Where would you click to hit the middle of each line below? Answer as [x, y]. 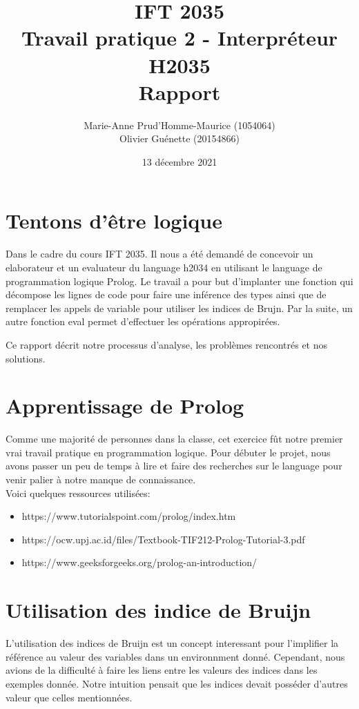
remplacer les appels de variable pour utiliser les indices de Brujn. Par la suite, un [179, 308]
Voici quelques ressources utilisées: [78, 493]
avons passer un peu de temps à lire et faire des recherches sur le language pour [174, 466]
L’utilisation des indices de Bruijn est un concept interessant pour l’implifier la [172, 643]
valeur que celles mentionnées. [69, 697]
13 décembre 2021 [179, 161]
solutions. [26, 358]
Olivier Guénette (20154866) [179, 138]
